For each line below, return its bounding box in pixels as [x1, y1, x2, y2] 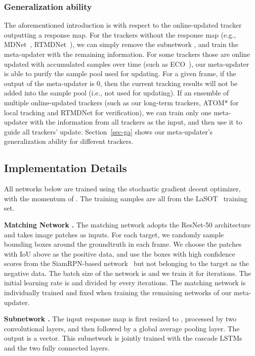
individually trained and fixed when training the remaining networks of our [4, 287, 232, 298]
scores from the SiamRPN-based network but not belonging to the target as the [4, 258, 249, 268]
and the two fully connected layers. [4, 343, 110, 353]
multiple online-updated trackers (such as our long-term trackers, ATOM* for [4, 97, 239, 107]
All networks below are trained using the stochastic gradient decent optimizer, [4, 183, 241, 194]
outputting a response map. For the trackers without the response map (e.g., [4, 29, 236, 40]
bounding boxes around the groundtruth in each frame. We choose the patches [4, 239, 242, 249]
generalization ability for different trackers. [4, 136, 133, 146]
